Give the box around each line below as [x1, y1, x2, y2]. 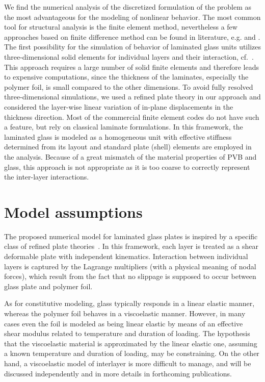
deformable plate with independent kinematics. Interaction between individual [4, 251, 248, 261]
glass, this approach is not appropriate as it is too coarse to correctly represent [4, 161, 250, 172]
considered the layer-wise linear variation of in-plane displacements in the [4, 101, 233, 112]
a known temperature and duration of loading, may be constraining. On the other [4, 348, 259, 359]
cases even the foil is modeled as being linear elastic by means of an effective [4, 318, 243, 328]
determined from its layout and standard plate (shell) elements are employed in [4, 141, 252, 152]
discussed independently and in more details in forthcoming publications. [4, 368, 232, 378]
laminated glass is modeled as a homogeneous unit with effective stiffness [4, 131, 232, 142]
